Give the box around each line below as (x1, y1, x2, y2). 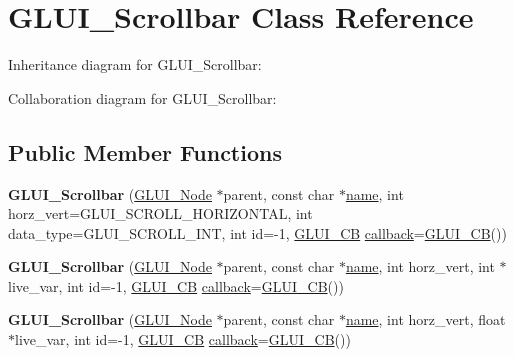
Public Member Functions (8, 136, 282, 167)
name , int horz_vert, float (345, 309, 506, 330)
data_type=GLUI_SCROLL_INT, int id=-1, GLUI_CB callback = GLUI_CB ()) (8, 222, 507, 243)
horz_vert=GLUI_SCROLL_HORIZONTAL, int (8, 203, 313, 224)
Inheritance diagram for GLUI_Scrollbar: (8, 54, 262, 75)
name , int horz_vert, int (345, 256, 495, 277)
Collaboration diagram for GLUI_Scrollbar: (8, 87, 277, 108)
